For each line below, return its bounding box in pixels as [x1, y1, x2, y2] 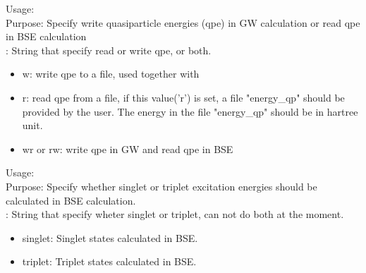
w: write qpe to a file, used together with [22, 66, 200, 81]
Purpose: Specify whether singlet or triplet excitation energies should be [6, 178, 317, 193]
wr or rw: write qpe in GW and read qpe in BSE [22, 141, 233, 156]
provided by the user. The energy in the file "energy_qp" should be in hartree [22, 104, 358, 119]
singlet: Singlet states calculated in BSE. [22, 230, 198, 245]
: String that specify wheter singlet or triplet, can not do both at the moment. [6, 207, 344, 222]
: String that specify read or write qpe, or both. [6, 42, 212, 57]
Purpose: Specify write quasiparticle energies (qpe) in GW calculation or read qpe [6, 15, 360, 30]
